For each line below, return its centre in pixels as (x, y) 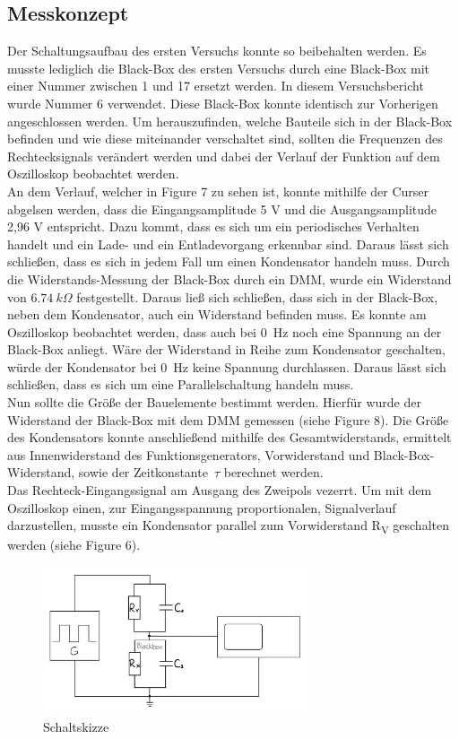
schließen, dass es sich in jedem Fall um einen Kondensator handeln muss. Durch (229, 261)
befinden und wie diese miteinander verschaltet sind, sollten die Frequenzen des (225, 139)
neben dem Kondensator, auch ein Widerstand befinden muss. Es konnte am (217, 314)
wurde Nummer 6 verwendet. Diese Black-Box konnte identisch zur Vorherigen (223, 103)
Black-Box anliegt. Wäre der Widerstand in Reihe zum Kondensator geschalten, (227, 349)
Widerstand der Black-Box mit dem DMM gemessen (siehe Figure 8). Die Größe (228, 419)
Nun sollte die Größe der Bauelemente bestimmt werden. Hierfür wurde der (214, 402)
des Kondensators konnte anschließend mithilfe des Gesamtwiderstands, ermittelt (229, 437)
